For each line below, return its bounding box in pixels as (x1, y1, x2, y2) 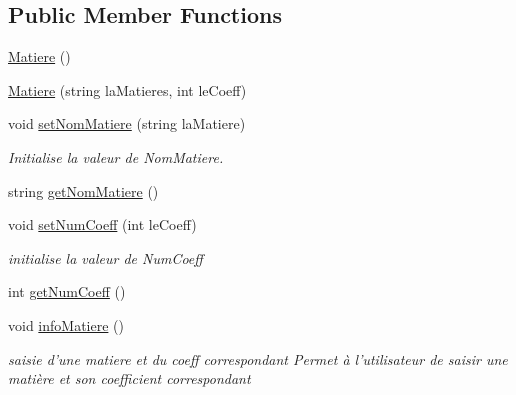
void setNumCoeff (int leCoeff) (8, 214, 197, 235)
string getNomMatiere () (8, 180, 159, 201)
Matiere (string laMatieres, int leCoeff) (8, 79, 247, 100)
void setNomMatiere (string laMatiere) (8, 113, 246, 134)
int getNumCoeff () (8, 281, 126, 302)
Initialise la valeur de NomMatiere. (8, 146, 224, 167)
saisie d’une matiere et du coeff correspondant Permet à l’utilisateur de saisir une (8, 348, 508, 369)
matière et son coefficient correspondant (8, 368, 251, 389)
